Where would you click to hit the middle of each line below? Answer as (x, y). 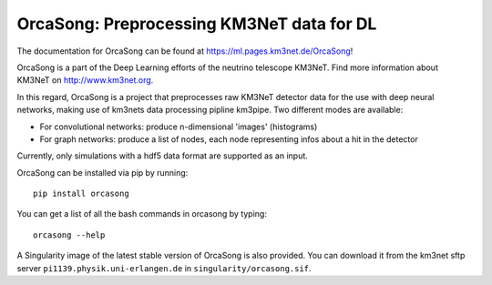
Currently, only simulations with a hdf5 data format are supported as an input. (163, 156)
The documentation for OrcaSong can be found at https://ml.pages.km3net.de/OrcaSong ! (185, 51)
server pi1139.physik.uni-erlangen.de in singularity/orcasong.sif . (164, 268)
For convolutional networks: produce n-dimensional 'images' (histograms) (179, 127)
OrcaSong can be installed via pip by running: (102, 172)
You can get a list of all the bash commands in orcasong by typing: (142, 214)
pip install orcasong (81, 194)
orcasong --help (69, 235)
